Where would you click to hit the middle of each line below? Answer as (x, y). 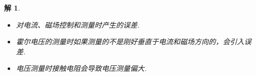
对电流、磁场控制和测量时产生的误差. (78, 24)
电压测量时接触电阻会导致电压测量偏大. (81, 68)
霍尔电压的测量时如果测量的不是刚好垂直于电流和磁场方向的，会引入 (130, 42)
